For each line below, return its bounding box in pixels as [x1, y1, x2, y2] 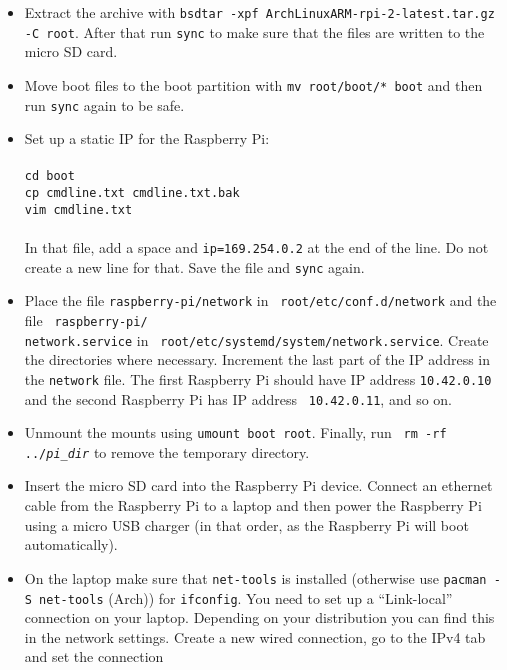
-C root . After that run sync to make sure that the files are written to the [24, 21, 485, 42]
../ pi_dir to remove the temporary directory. [24, 441, 310, 462]
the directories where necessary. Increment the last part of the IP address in [24, 349, 491, 370]
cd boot [24, 169, 75, 184]
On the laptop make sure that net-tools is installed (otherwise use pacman [24, 567, 487, 588]
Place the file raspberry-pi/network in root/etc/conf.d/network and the [24, 290, 497, 311]
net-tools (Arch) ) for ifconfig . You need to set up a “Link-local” [39, 587, 453, 608]
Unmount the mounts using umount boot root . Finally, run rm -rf [24, 422, 447, 443]
